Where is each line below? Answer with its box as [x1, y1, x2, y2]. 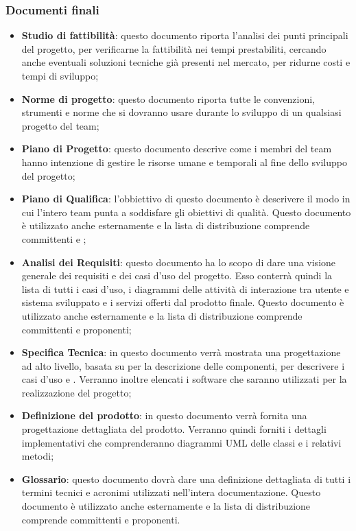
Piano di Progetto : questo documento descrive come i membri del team [21, 141, 332, 156]
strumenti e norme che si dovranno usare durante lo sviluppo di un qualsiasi [21, 105, 342, 119]
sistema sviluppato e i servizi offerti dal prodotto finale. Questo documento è [21, 295, 344, 309]
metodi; [21, 449, 54, 463]
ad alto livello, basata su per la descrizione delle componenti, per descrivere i [21, 358, 345, 373]
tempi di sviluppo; [21, 69, 99, 82]
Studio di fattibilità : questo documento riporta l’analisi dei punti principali [21, 28, 348, 43]
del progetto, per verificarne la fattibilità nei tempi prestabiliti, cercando [21, 41, 327, 56]
